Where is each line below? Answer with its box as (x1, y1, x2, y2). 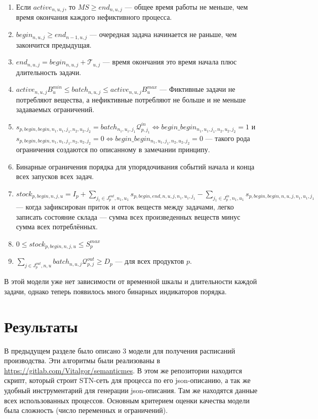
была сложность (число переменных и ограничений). (4, 405, 168, 415)
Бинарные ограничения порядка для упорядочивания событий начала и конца (16, 161, 255, 171)
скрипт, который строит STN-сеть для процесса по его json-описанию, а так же (4, 375, 251, 386)
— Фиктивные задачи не (160, 84, 235, 94)
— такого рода (205, 132, 250, 143)
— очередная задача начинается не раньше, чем (90, 29, 237, 40)
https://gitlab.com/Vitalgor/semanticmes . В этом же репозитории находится (4, 365, 242, 375)
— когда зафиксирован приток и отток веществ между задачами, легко (16, 201, 234, 212)
